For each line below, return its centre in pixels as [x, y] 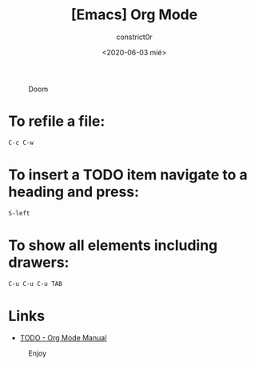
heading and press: [74, 192]
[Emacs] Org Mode [134, 15]
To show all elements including [113, 245]
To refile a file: [57, 121]
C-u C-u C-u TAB [35, 284]
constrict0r [134, 37]
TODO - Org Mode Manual [63, 338]
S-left [19, 213]
